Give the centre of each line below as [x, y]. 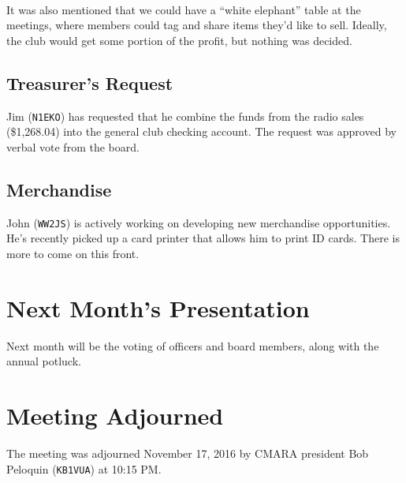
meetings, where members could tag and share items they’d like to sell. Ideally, [197, 25]
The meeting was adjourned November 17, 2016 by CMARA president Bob [188, 453]
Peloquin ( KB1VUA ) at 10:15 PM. [84, 468]
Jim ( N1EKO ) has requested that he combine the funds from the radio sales [185, 116]
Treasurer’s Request [90, 82]
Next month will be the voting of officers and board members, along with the [193, 345]
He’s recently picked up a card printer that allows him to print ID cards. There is [203, 238]
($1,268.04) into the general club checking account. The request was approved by [201, 131]
